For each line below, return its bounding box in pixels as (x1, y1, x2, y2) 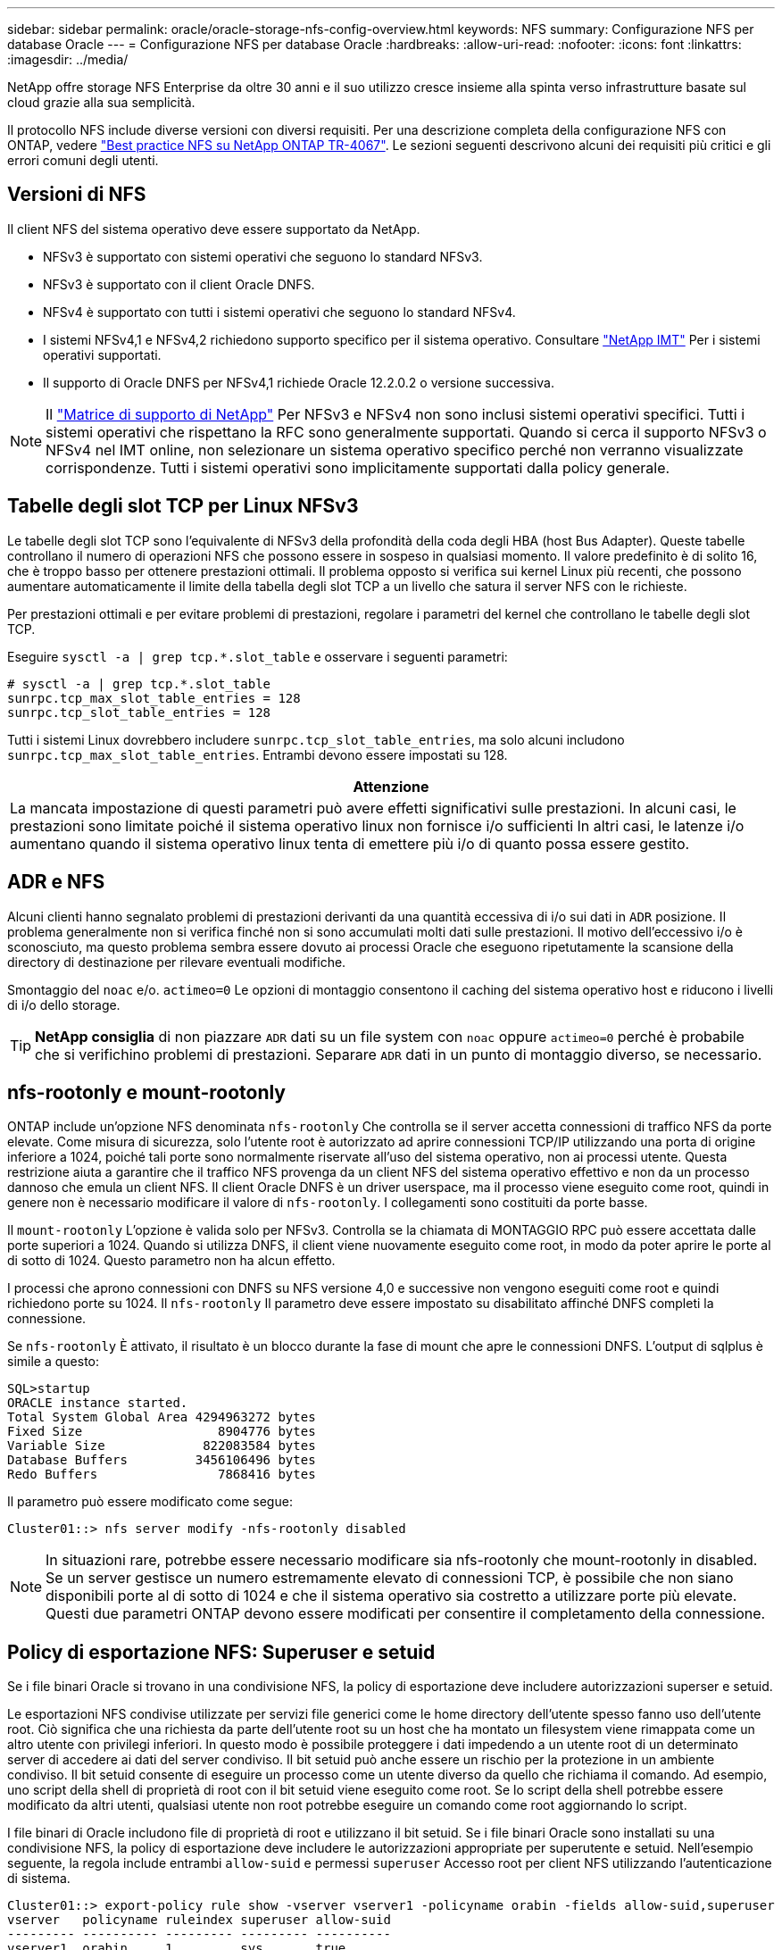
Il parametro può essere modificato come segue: (7, 1494, 293, 1510)
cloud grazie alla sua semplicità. (7, 95, 195, 110)
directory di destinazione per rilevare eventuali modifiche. (7, 954, 346, 970)
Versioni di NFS (7, 183, 146, 206)
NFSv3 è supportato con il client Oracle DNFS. (43, 276, 315, 292)
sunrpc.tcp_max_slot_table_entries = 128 (7, 690, 301, 705)
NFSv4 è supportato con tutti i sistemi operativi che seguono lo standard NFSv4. (43, 304, 516, 320)
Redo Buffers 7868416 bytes (7, 1467, 316, 1482)
